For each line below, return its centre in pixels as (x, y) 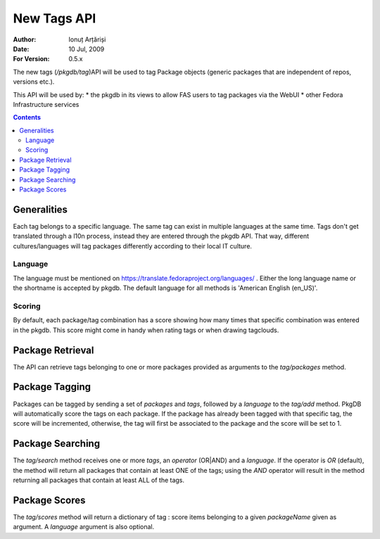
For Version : (31, 59)
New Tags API (55, 18)
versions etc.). (34, 82)
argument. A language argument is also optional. (84, 527)
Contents (27, 118)
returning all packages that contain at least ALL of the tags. (99, 480)
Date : (21, 49)
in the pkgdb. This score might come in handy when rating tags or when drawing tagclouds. (146, 330)
